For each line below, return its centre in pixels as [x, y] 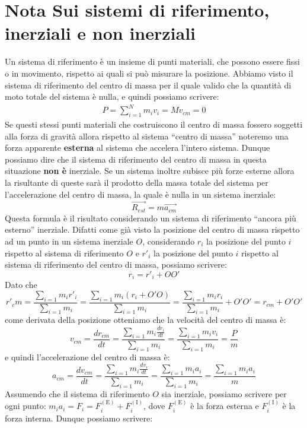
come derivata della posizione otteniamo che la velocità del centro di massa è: [145, 320]
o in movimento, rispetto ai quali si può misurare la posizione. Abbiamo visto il [149, 73]
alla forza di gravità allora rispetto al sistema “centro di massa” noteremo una [147, 136]
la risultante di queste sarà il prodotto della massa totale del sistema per [137, 182]
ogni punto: [25, 406]
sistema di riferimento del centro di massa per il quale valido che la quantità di [148, 85]
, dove [154, 406]
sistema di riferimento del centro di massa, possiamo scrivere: [116, 264]
